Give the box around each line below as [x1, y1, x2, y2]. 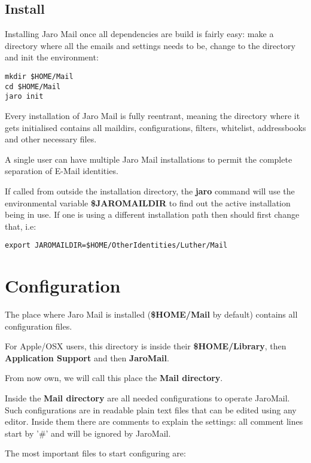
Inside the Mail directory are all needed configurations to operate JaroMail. [5, 392, 290, 404]
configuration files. [5, 319, 72, 332]
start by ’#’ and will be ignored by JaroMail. [5, 427, 171, 439]
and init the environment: [5, 51, 99, 63]
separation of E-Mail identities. [5, 165, 118, 177]
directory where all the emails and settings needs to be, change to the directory [5, 39, 295, 51]
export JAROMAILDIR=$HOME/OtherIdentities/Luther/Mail [5, 241, 228, 250]
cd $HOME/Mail [5, 82, 61, 91]
